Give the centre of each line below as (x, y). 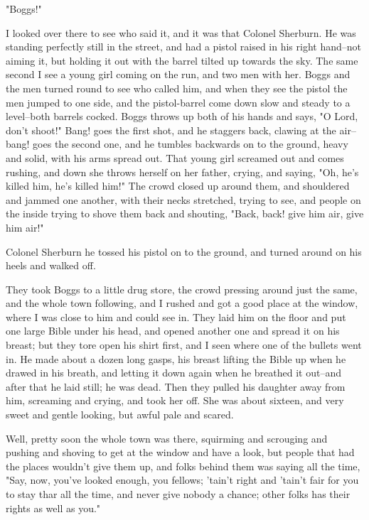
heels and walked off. (51, 265)
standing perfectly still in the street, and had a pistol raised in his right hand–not (184, 47)
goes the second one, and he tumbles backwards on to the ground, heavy (191, 144)
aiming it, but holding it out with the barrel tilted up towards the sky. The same (182, 60)
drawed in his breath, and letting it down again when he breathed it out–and (173, 373)
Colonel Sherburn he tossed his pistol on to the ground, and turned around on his (184, 251)
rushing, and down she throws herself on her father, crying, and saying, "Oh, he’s (182, 172)
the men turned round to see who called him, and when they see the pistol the (177, 88)
